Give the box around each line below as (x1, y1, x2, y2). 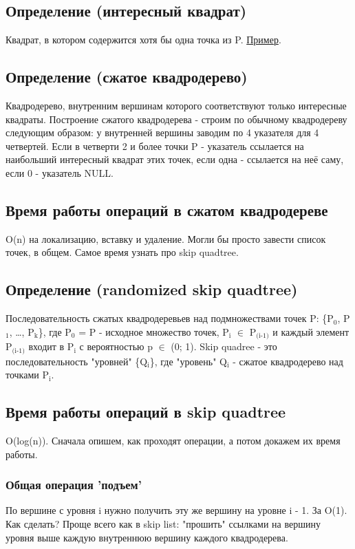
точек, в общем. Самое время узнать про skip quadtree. (6, 245, 239, 259)
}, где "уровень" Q (149, 354, 227, 368)
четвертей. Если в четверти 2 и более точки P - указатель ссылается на (6, 138, 304, 153)
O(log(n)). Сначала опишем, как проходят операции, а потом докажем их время (6, 433, 341, 448)
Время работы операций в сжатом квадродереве (6, 199, 328, 220)
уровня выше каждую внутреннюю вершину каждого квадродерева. (6, 530, 288, 544)
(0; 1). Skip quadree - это (171, 339, 277, 354)
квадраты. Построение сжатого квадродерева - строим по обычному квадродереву (6, 111, 347, 126)
